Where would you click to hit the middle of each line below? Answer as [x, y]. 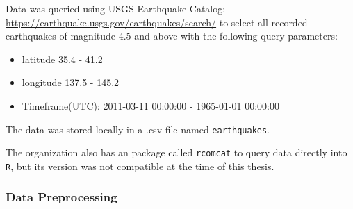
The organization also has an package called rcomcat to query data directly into [176, 152]
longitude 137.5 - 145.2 [71, 82]
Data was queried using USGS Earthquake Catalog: [116, 8]
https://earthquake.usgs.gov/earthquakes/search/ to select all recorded [157, 22]
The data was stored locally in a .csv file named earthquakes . [138, 129]
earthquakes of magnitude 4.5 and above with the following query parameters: [172, 36]
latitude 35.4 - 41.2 [62, 59]
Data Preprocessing [61, 197]
